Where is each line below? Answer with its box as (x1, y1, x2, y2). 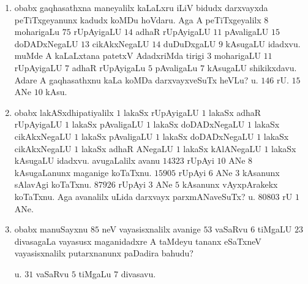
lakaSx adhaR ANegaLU (81, 142, 174, 155)
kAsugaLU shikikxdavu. (207, 61, 297, 74)
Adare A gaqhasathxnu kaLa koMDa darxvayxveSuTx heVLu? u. (14, 73, 258, 86)
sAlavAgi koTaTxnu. (14, 178, 92, 191)
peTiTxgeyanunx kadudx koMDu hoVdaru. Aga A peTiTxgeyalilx (14, 13, 261, 26)
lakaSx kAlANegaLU (183, 142, 261, 155)
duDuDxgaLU (163, 37, 216, 50)
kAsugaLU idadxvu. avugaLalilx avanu (14, 154, 160, 167)
